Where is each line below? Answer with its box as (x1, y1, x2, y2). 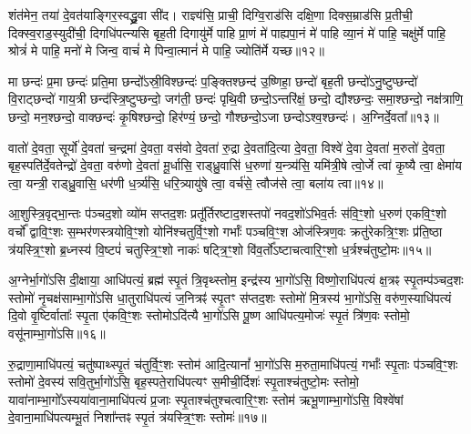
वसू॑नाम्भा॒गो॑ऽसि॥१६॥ (8, 323, 106, 342)
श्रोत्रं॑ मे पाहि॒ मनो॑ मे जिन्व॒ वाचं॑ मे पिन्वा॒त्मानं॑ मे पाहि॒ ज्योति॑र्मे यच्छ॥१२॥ (8, 41, 324, 60)
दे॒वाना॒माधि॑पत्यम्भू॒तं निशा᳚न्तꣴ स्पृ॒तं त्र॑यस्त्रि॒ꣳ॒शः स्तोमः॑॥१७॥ (8, 408, 267, 427)
